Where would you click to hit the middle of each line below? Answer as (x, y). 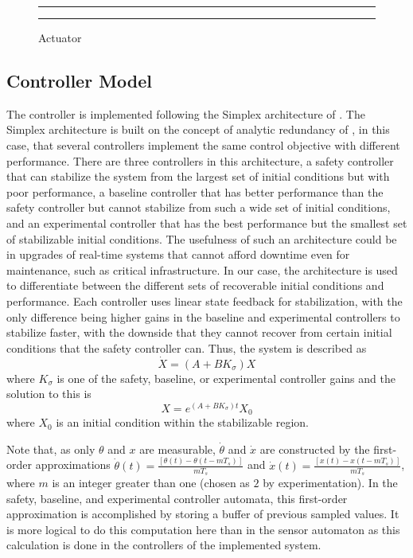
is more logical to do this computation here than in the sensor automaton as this (203, 529)
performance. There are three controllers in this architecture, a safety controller (200, 160)
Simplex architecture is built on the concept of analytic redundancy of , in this (198, 129)
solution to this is (49, 394)
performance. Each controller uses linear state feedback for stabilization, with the (205, 300)
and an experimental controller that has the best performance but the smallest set (207, 222)
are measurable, (177, 449)
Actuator (60, 37)
